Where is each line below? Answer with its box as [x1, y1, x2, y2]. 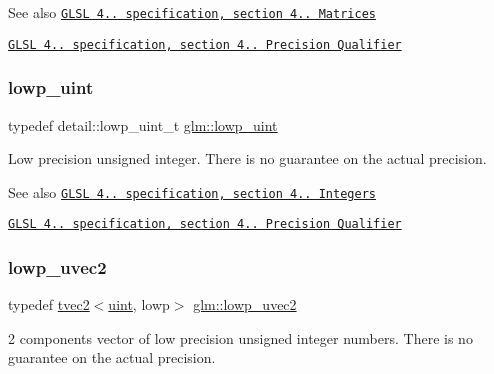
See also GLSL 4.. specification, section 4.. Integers [8, 181, 376, 202]
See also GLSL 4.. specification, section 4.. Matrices [8, 2, 376, 22]
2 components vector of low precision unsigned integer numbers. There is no [8, 327, 473, 348]
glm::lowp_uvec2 [193, 294, 297, 315]
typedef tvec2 [8, 294, 90, 315]
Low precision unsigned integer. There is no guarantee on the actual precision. [8, 148, 487, 169]
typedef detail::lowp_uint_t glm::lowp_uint [8, 114, 278, 135]
